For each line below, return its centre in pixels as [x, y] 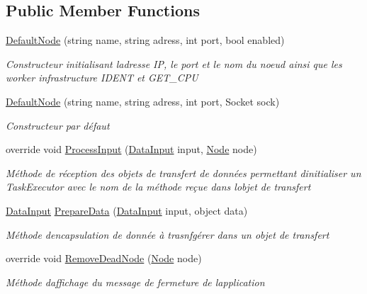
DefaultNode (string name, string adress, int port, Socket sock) [143, 101]
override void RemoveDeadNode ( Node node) [104, 258]
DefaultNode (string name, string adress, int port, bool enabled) [145, 40]
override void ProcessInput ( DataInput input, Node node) [131, 149]
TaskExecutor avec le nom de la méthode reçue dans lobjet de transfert [158, 187]
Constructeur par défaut [58, 125]
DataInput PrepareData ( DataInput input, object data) [127, 210]
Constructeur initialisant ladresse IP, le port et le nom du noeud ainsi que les [174, 63]
